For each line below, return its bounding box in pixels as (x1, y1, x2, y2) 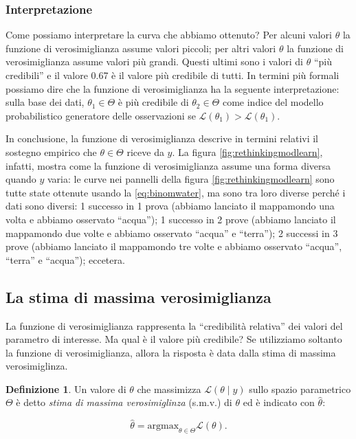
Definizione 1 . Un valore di (5, 381, 126, 396)
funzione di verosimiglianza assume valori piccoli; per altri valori (5, 41, 276, 55)
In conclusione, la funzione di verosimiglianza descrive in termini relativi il (5, 131, 319, 146)
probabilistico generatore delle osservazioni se (5, 108, 196, 122)
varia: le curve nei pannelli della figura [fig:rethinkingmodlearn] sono (47, 172, 335, 186)
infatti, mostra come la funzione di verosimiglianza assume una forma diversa (5, 158, 331, 172)
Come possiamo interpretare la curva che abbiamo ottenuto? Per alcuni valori (5, 27, 333, 42)
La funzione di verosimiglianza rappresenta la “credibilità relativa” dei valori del (5, 318, 343, 333)
